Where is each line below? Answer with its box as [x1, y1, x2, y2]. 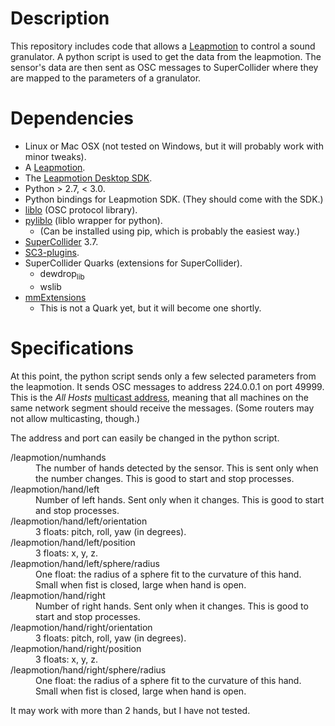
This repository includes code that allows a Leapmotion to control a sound [10, 40, 316, 52]
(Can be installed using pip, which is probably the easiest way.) [39, 225, 300, 237]
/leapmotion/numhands [10, 451, 107, 463]
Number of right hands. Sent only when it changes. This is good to [35, 600, 309, 612]
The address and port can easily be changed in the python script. [10, 432, 280, 444]
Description [10, 7, 110, 30]
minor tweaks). [24, 150, 87, 162]
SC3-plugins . [24, 246, 80, 258]
